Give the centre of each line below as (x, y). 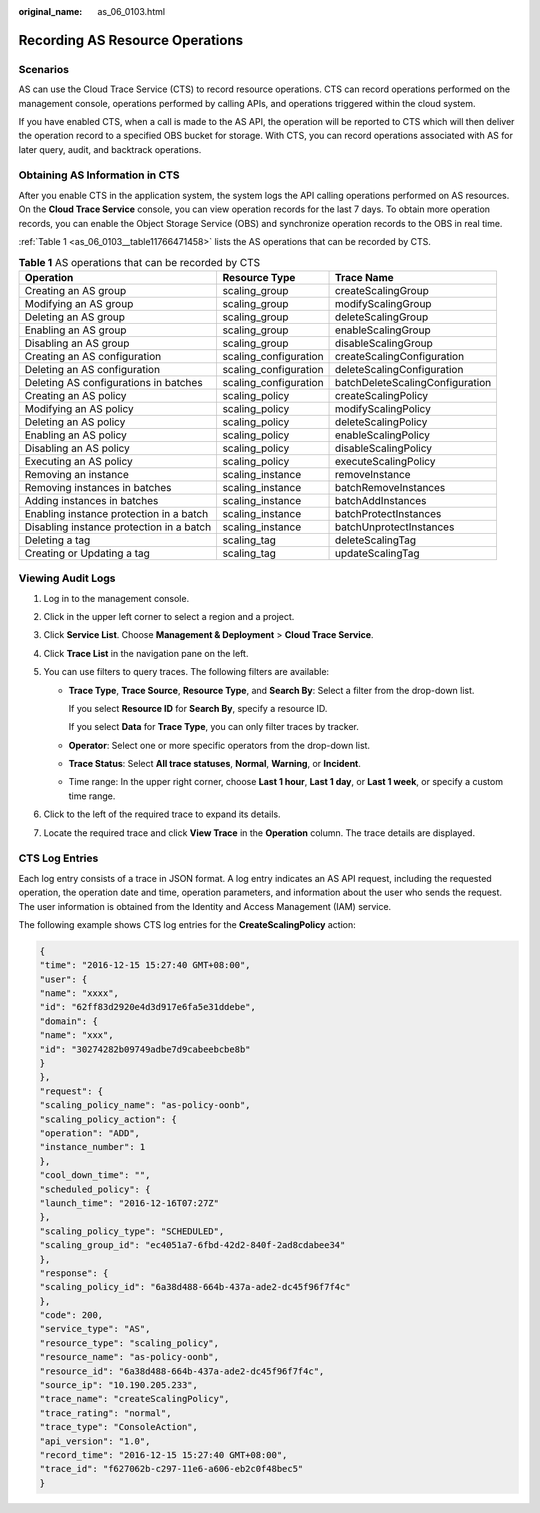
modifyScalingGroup (383, 303)
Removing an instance (76, 474)
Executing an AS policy (79, 461)
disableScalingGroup (384, 343)
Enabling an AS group (75, 330)
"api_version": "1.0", (95, 1441)
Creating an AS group (75, 290)
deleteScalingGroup (382, 317)
